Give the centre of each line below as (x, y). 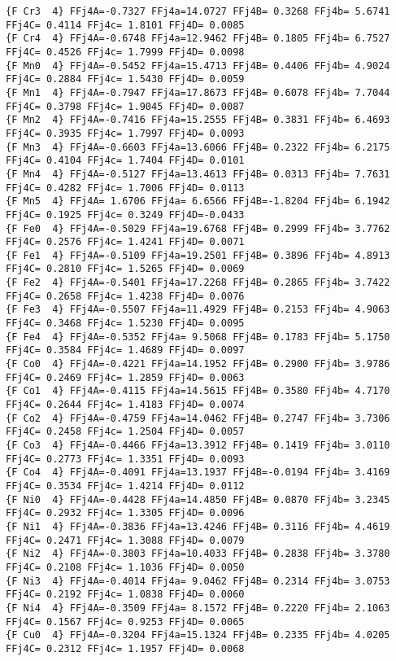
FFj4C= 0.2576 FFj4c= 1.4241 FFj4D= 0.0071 (125, 242)
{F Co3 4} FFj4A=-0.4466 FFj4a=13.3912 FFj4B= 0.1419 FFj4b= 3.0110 (198, 445)
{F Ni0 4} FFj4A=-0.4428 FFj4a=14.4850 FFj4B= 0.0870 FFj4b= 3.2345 (198, 499)
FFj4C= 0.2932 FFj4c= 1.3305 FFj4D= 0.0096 (125, 513)
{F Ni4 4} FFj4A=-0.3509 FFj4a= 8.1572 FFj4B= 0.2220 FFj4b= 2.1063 (198, 608)
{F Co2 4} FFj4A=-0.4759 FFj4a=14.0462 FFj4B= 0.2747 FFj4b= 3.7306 (198, 418)
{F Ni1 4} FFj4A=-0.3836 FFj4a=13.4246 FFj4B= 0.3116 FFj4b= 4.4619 (198, 526)
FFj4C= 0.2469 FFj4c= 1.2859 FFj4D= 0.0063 (125, 377)
